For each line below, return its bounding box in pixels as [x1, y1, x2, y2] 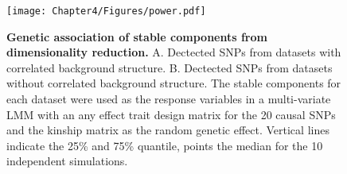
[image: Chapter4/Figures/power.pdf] [6, 6, 206, 17]
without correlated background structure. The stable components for [6, 75, 341, 91]
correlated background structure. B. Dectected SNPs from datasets [6, 59, 333, 75]
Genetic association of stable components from [6, 28, 267, 44]
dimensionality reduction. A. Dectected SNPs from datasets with [6, 44, 341, 60]
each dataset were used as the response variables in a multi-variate [6, 91, 331, 107]
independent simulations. [6, 153, 128, 169]
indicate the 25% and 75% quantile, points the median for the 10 [6, 137, 323, 153]
